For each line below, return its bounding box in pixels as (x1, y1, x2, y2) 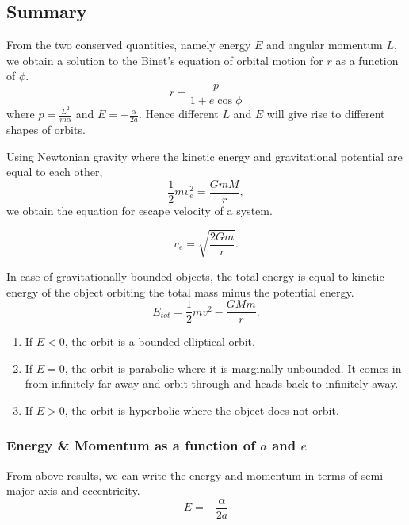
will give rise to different (266, 105, 385, 122)
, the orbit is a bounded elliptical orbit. (64, 333, 255, 350)
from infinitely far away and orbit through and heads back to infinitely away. (25, 375, 399, 392)
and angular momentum (266, 36, 383, 53)
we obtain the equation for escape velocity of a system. (6, 201, 273, 218)
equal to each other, (6, 163, 103, 180)
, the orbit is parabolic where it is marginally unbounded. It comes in (64, 359, 402, 376)
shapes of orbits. (6, 121, 86, 137)
